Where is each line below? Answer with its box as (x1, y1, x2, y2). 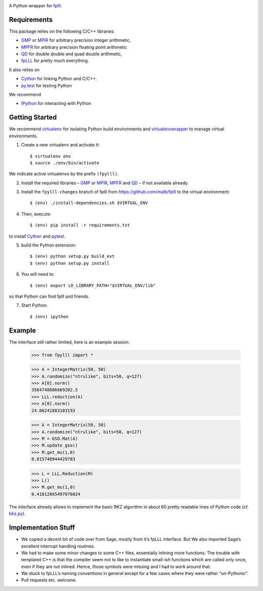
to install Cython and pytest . (9, 233, 66, 239)
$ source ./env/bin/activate (30, 160, 99, 165)
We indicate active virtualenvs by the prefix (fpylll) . (9, 171, 119, 177)
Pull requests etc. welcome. (21, 577, 77, 583)
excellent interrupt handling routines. (21, 543, 95, 549)
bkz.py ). (9, 510, 26, 517)
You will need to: (21, 271, 55, 277)
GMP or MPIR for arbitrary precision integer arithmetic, (21, 37, 131, 43)
